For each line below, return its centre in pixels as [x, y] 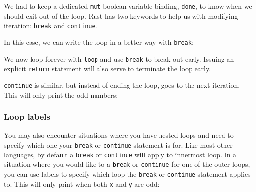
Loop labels [27, 117]
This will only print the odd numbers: [61, 95]
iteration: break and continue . [51, 25]
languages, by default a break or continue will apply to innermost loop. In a [120, 154]
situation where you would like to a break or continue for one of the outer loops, [127, 164]
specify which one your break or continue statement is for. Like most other [118, 144]
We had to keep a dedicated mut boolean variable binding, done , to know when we [128, 6]
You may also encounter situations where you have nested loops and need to [119, 135]
